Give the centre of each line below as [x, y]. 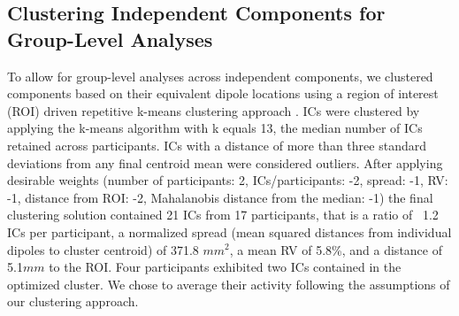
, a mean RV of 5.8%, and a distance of [336, 249]
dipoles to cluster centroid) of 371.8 [103, 249]
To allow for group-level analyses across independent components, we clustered [220, 76]
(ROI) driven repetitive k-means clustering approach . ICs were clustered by [214, 110]
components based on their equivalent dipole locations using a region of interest [223, 93]
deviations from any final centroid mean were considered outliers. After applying [225, 162]
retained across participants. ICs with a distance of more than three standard [217, 145]
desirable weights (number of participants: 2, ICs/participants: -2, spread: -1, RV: [228, 180]
